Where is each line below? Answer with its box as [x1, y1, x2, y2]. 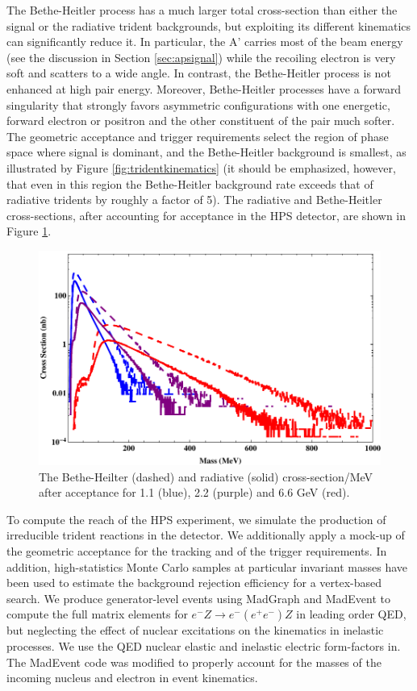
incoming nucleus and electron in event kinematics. [6, 669, 258, 686]
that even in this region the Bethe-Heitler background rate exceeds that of [6, 175, 373, 192]
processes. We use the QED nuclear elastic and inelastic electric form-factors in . [6, 638, 401, 655]
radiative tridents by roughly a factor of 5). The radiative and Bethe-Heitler [6, 191, 382, 208]
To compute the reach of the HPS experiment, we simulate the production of [6, 510, 386, 527]
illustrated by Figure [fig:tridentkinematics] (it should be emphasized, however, [6, 159, 396, 176]
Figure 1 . [6, 223, 52, 239]
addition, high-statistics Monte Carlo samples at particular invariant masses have [6, 558, 407, 575]
